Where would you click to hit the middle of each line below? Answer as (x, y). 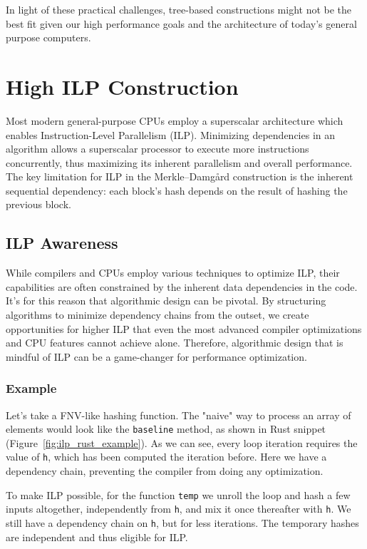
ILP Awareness (62, 243)
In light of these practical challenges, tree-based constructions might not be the (179, 9)
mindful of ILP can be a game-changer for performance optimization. (156, 356)
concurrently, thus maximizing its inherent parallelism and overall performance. (179, 162)
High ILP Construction (122, 86)
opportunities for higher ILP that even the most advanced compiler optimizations (184, 328)
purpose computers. (48, 37)
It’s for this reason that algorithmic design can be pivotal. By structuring (166, 301)
